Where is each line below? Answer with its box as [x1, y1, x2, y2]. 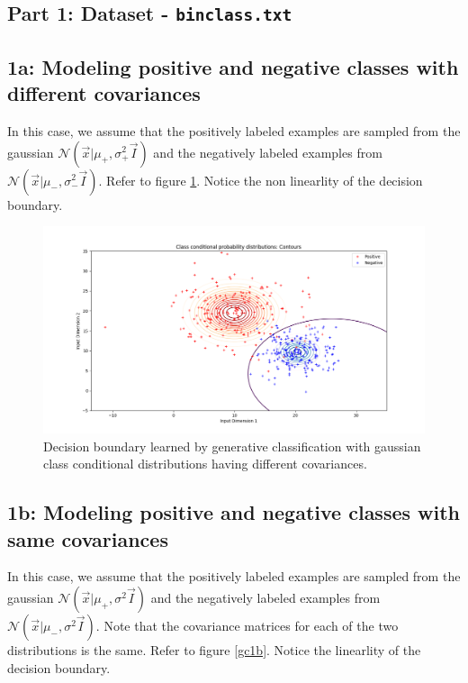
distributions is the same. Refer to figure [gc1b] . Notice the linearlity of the [7, 640, 421, 659]
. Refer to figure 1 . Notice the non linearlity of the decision [98, 170, 423, 189]
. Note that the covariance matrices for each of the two [95, 615, 399, 634]
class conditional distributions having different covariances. [43, 454, 367, 473]
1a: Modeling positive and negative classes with [7, 52, 459, 80]
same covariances [7, 524, 168, 552]
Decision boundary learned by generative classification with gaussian [43, 436, 421, 455]
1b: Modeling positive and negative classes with [7, 498, 461, 526]
